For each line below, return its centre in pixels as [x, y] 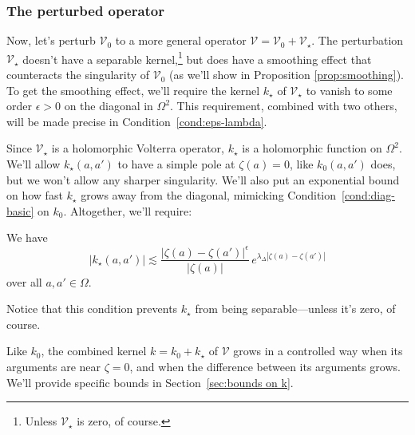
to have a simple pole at [176, 164]
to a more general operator [181, 40]
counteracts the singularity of [78, 75]
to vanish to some [349, 90]
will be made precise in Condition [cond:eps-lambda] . [137, 121]
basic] [20, 210]
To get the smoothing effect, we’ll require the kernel [133, 90]
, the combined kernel [94, 351]
